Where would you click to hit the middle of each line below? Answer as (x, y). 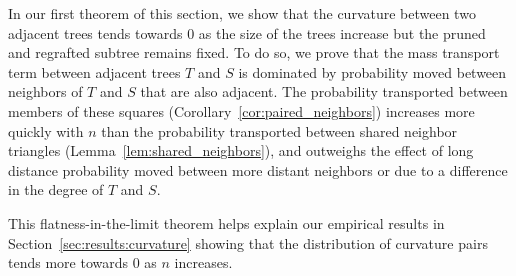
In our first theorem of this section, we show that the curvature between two (242, 13)
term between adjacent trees (94, 71)
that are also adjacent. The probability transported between (324, 91)
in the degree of (56, 189)
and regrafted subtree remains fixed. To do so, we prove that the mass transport (254, 52)
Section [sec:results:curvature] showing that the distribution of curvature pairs (248, 242)
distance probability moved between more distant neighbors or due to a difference (258, 169)
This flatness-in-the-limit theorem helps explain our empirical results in (226, 222)
